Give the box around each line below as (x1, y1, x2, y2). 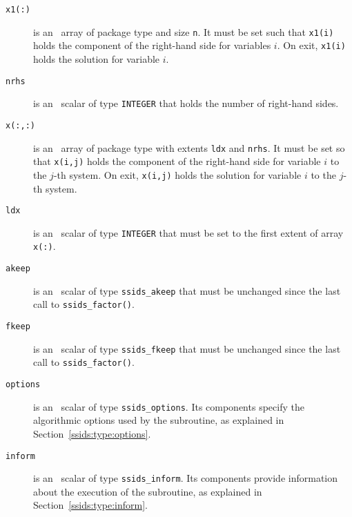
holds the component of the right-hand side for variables (33, 38, 271, 52)
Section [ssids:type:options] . (33, 426, 151, 440)
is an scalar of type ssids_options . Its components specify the (33, 399, 304, 413)
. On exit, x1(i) (277, 38, 346, 52)
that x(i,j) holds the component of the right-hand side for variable (33, 154, 321, 168)
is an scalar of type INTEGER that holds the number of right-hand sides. (33, 96, 339, 110)
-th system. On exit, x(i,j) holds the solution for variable (53, 167, 302, 182)
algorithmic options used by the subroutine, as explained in (33, 413, 284, 427)
